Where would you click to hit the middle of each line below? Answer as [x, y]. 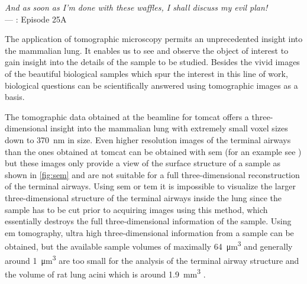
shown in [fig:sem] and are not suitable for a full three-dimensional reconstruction [152, 174]
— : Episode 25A [36, 19]
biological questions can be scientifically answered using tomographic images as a [151, 85]
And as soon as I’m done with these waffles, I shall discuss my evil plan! [136, 7]
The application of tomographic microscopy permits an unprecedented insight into [154, 39]
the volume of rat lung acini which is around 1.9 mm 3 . [105, 273]
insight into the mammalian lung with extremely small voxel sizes [169, 128]
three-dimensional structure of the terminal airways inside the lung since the [143, 197]
